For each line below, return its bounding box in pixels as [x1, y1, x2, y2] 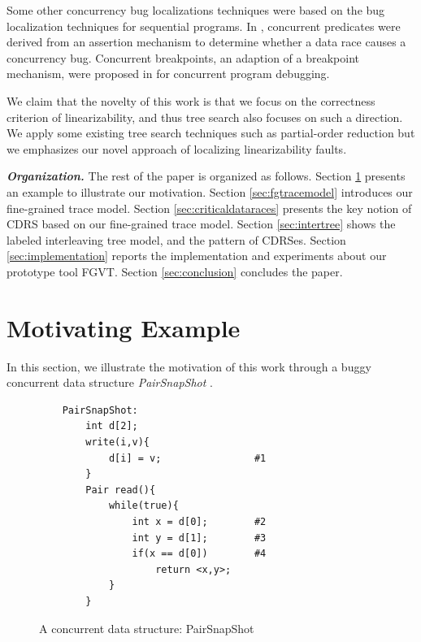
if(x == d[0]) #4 [132, 548, 267, 560]
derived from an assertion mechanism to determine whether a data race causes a [7, 33, 406, 50]
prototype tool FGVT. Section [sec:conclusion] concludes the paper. [7, 262, 343, 280]
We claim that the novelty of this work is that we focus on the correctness [7, 92, 375, 109]
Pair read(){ [85, 484, 156, 496]
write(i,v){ [85, 436, 150, 448]
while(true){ [108, 500, 179, 512]
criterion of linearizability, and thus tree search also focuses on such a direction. [7, 108, 403, 125]
